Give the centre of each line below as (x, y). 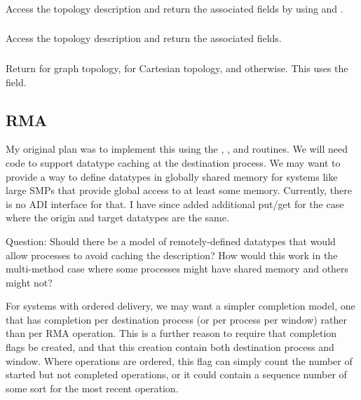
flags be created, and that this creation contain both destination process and (170, 347)
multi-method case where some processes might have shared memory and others (177, 269)
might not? (29, 282)
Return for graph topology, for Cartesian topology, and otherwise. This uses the (177, 68)
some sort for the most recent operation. (92, 388)
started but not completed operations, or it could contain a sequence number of (176, 374)
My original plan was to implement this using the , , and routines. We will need (177, 149)
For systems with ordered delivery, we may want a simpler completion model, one (180, 306)
